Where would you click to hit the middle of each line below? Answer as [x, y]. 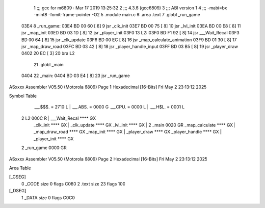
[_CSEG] [18, 177]
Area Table [20, 168]
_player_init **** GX [53, 139]
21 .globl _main [49, 64]
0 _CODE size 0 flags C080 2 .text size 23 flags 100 [73, 183]
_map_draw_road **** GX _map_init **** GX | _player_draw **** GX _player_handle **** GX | [128, 132]
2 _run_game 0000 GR [44, 148]
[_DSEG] [18, 191]
